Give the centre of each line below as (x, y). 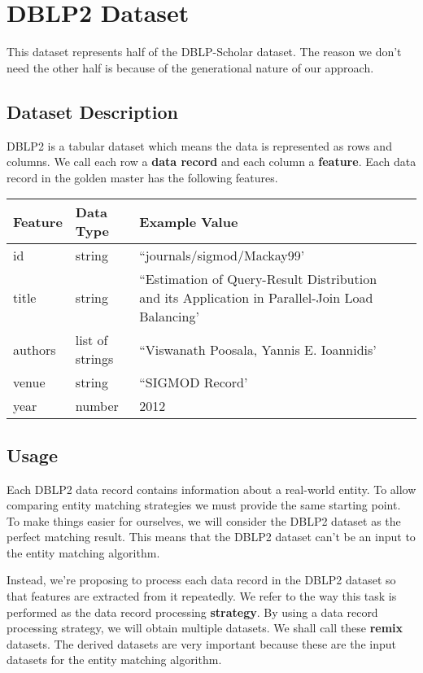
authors (35, 349)
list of (92, 340)
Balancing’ (169, 317)
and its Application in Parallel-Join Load (256, 298)
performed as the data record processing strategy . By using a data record (192, 612)
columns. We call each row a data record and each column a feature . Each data (211, 162)
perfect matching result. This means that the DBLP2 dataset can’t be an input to (211, 537)
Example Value (189, 221)
